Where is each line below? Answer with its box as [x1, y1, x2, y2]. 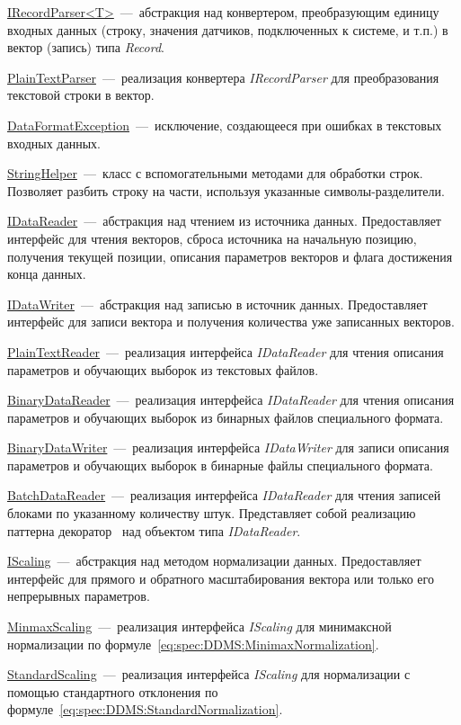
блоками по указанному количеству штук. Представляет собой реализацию [7, 504, 416, 523]
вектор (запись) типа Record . [7, 38, 164, 57]
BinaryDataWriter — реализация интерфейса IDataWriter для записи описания [7, 438, 449, 457]
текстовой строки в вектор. [7, 85, 155, 104]
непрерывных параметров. [7, 586, 150, 605]
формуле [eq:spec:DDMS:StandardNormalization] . [7, 700, 283, 719]
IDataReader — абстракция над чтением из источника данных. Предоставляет [7, 211, 441, 230]
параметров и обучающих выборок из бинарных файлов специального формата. [7, 407, 444, 426]
